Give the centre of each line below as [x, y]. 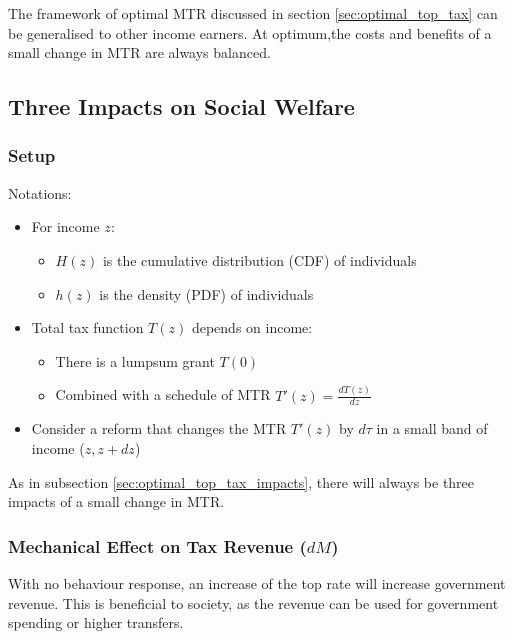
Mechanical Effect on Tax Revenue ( [157, 545]
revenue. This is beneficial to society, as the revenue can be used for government [253, 602]
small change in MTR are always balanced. [139, 52]
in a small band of [432, 428]
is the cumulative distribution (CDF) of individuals [259, 259]
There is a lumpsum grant [135, 360]
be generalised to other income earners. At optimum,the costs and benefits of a [250, 32]
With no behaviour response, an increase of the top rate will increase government [257, 583]
